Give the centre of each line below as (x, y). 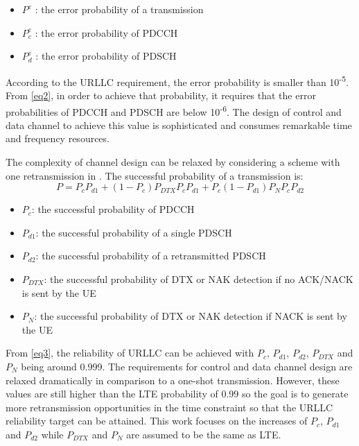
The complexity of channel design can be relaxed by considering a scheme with (173, 162)
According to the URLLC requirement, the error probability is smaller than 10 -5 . (177, 80)
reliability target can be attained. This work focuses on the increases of (157, 421)
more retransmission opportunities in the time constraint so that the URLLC (169, 407)
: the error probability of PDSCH (106, 56)
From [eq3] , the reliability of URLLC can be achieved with (130, 353)
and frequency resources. (58, 138)
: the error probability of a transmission (119, 9)
